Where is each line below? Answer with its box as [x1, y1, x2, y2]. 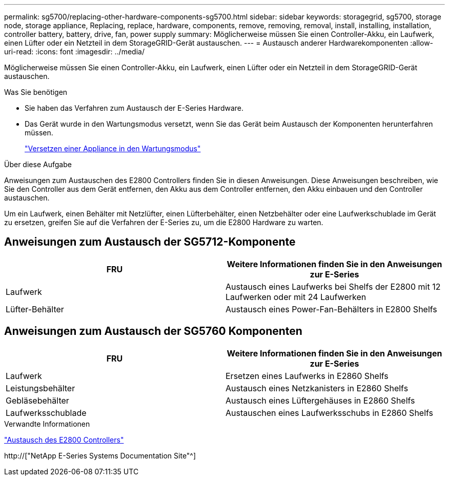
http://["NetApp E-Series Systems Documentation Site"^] [4, 451, 196, 460]
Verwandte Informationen [4, 419, 90, 428]
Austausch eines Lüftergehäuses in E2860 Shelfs [226, 395, 415, 406]
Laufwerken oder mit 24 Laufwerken [226, 291, 366, 302]
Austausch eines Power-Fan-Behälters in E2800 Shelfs [226, 304, 437, 314]
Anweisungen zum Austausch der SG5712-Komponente [4, 235, 296, 249]
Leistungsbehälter [6, 383, 75, 393]
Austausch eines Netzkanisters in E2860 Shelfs [226, 383, 409, 393]
